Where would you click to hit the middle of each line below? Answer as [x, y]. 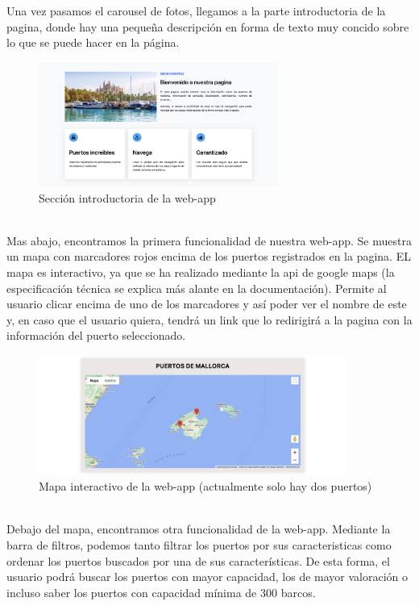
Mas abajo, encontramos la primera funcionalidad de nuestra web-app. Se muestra [209, 240]
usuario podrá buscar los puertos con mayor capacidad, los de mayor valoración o [207, 577]
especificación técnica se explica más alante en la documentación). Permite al [197, 288]
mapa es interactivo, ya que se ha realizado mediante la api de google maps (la [201, 272]
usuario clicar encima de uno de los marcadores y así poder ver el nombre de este [207, 304]
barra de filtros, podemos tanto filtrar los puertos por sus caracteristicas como [199, 544]
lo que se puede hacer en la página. [93, 42]
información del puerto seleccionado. [96, 335]
